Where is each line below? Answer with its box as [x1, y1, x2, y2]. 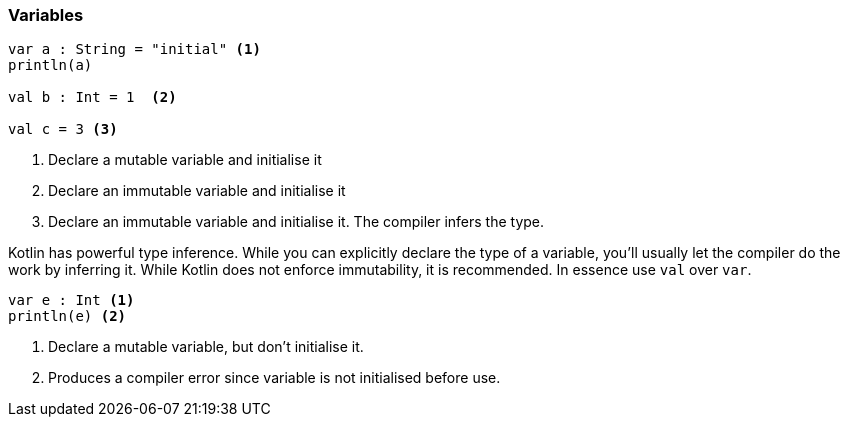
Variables [8, 5, 84, 25]
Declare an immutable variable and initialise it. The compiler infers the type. [48, 213, 545, 231]
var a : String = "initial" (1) [8, 41, 261, 58]
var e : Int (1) [8, 292, 135, 309]
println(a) [8, 57, 93, 74]
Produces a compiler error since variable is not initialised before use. [48, 369, 501, 387]
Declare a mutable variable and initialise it [48, 151, 322, 169]
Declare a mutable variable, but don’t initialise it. [48, 338, 364, 356]
